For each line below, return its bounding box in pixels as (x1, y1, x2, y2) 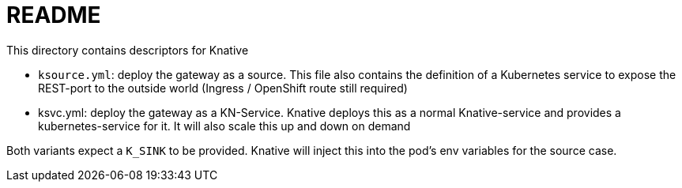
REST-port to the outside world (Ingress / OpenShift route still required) (38, 81, 408, 95)
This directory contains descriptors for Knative (6, 43, 249, 57)
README (6, 2, 101, 28)
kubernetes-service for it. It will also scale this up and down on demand (38, 118, 411, 133)
